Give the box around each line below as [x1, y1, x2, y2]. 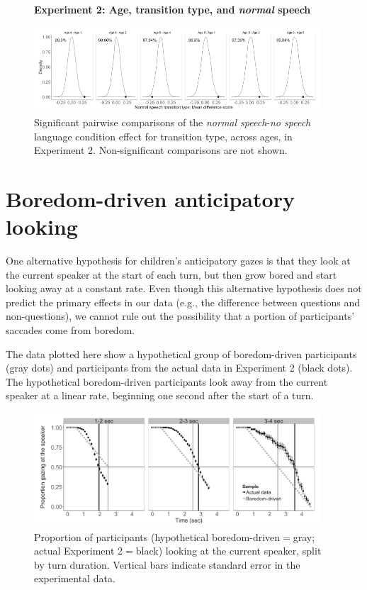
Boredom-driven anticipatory [6, 184, 295, 213]
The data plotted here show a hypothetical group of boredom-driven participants [6, 346, 357, 361]
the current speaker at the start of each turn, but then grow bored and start [6, 267, 337, 282]
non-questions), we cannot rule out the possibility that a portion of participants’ [6, 308, 355, 323]
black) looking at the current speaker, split [135, 543, 322, 558]
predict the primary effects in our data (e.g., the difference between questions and [6, 294, 361, 309]
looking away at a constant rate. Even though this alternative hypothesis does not [6, 281, 362, 296]
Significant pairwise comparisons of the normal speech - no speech [34, 115, 311, 130]
